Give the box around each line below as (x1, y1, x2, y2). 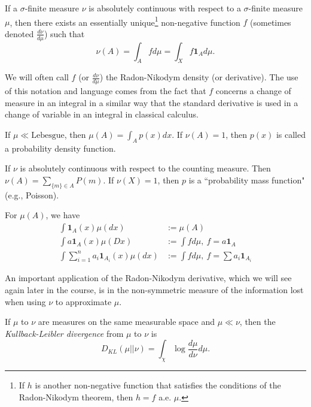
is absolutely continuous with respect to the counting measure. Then (20, 162, 271, 174)
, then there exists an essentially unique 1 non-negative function (10, 14, 240, 28)
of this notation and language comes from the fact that (5, 85, 206, 97)
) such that (44, 27, 85, 40)
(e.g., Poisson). (5, 188, 59, 201)
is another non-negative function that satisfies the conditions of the (35, 379, 281, 391)
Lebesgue (31, 131, 65, 140)
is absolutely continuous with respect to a (89, 2, 241, 14)
